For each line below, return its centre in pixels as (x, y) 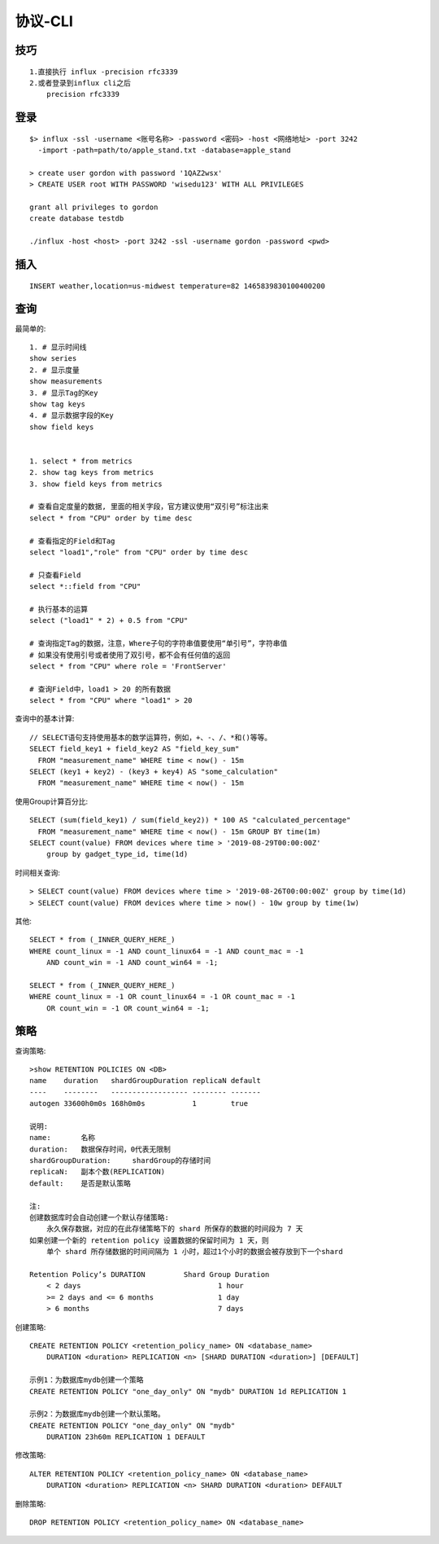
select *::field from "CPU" (85, 587)
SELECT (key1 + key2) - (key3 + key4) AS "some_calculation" (154, 772)
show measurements (66, 382)
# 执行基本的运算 (59, 609)
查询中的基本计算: (45, 719)
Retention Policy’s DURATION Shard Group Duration (150, 1274)
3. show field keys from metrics (96, 484)
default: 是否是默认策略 (80, 1183)
